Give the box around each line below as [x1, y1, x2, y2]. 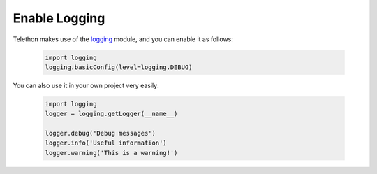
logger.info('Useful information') [45, 139, 167, 147]
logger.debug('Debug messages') [45, 129, 156, 138]
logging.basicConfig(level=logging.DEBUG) [45, 63, 193, 71]
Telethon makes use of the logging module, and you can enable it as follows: [13, 35, 234, 43]
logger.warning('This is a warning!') [45, 149, 178, 157]
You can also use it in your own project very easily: [13, 81, 160, 89]
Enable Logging [13, 10, 105, 26]
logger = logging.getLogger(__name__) [45, 110, 178, 118]
